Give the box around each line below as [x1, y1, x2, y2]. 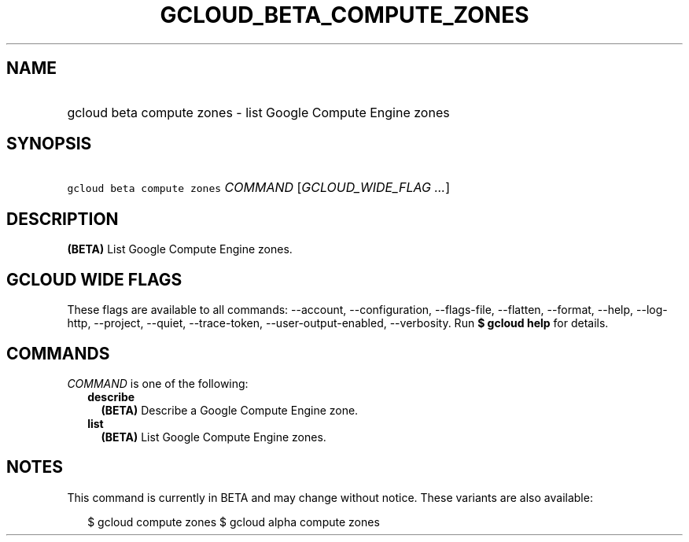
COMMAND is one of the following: [67, 376, 249, 390]
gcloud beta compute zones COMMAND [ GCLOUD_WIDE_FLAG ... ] [67, 179, 451, 196]
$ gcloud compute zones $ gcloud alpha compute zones [87, 514, 380, 529]
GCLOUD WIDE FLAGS [6, 269, 182, 289]
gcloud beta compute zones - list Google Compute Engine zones [67, 104, 450, 120]
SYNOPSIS [6, 134, 92, 154]
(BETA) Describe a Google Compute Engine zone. [101, 403, 359, 417]
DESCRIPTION [6, 208, 119, 229]
